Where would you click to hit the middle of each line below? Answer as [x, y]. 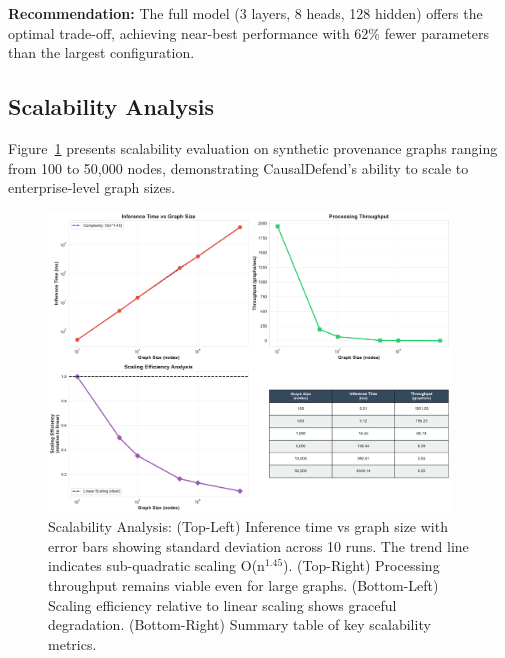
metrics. [72, 643]
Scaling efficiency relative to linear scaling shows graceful [222, 604]
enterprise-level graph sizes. [92, 187]
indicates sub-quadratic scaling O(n [156, 565]
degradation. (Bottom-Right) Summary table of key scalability [239, 624]
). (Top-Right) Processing [361, 565]
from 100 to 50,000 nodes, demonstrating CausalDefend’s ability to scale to [238, 167]
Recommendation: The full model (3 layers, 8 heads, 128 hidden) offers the [245, 13]
